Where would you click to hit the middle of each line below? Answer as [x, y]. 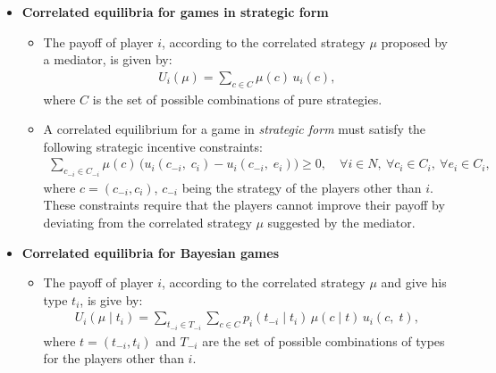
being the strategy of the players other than [302, 187]
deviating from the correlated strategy [147, 223]
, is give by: [111, 299]
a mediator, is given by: [108, 59]
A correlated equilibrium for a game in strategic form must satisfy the [235, 129]
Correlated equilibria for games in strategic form [175, 12]
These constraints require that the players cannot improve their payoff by [244, 205]
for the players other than [113, 358]
